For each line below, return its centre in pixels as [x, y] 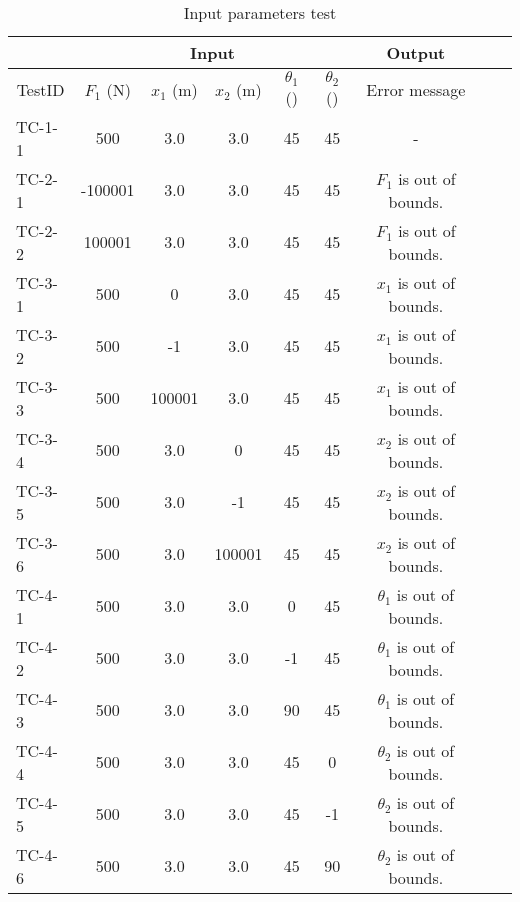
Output [416, 52]
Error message [416, 90]
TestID [40, 90]
